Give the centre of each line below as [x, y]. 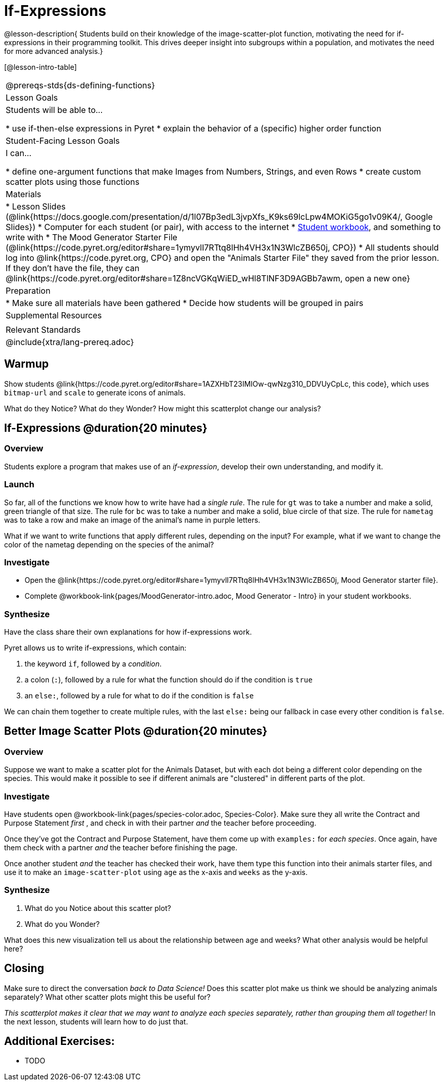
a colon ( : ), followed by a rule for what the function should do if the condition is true [169, 680]
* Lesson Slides [36, 206]
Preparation [28, 290]
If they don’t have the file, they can [73, 268]
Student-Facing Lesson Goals [63, 140]
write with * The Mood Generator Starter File [91, 237]
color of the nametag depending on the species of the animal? [109, 544]
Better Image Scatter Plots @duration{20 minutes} [136, 731]
